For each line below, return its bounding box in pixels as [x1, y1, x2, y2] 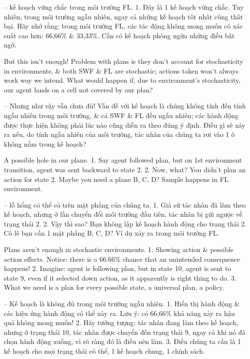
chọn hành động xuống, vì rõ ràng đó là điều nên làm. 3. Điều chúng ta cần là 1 [4, 336, 241, 346]
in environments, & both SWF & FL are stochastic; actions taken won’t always [4, 65, 239, 75]
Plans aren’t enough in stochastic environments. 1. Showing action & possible [4, 244, 234, 254]
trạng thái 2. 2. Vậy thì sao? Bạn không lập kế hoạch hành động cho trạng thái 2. [4, 218, 247, 228]
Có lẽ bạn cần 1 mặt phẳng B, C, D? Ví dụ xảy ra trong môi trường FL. [4, 228, 220, 238]
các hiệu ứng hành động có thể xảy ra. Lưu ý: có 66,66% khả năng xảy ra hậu [4, 308, 235, 318]
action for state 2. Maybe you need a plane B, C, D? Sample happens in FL [4, 174, 229, 184]
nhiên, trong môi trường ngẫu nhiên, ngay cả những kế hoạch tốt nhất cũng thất [4, 11, 243, 21]
